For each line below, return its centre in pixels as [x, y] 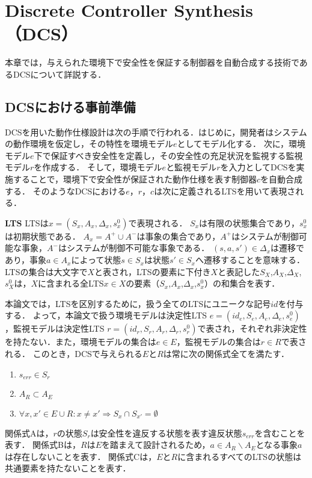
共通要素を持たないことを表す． [68, 468]
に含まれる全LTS [71, 283]
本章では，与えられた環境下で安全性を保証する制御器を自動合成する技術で [152, 62]
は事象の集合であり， [179, 236]
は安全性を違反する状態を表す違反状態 [166, 433]
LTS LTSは [27, 222]
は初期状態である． [43, 236]
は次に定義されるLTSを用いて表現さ [225, 191]
